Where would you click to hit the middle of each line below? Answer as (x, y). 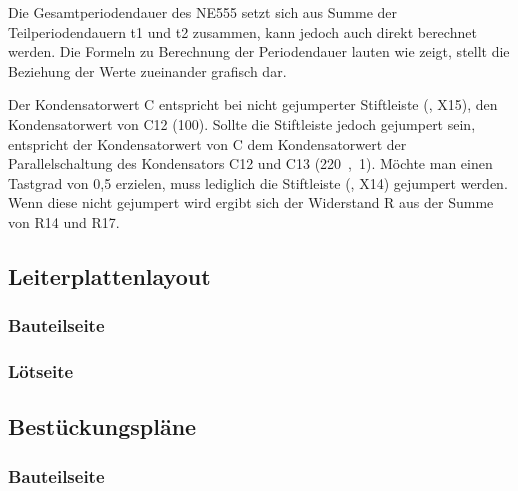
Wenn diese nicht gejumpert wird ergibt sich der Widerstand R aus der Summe (251, 202)
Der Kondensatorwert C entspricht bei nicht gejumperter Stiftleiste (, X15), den (253, 104)
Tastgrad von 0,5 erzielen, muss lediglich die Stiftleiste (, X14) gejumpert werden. (258, 182)
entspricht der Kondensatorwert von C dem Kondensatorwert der (207, 143)
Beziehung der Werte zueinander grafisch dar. (147, 70)
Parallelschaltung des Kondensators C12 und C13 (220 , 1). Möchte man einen (250, 163)
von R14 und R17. (64, 221)
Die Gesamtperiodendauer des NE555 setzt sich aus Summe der (203, 12)
